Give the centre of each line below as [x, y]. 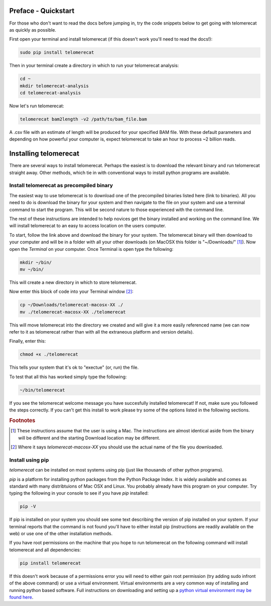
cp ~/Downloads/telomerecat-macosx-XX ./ [72, 305]
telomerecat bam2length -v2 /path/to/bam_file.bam [84, 119]
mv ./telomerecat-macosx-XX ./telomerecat [73, 312]
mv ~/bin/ [32, 269]
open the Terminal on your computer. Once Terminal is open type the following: [91, 249]
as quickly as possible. [33, 30]
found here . [21, 597]
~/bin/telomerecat [42, 390]
